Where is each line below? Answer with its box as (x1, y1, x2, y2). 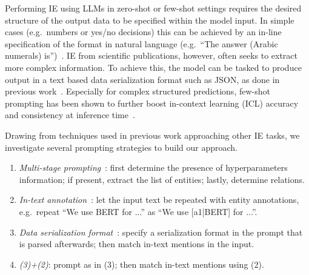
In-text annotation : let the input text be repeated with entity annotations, (19, 193, 299, 206)
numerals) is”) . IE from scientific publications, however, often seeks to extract (5, 49, 298, 62)
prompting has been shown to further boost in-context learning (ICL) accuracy (5, 96, 299, 109)
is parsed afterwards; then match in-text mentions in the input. (19, 237, 254, 250)
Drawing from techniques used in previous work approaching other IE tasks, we (5, 128, 300, 141)
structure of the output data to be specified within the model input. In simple (5, 13, 294, 26)
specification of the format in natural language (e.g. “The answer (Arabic (5, 37, 278, 50)
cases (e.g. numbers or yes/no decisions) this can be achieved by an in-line (5, 25, 282, 38)
